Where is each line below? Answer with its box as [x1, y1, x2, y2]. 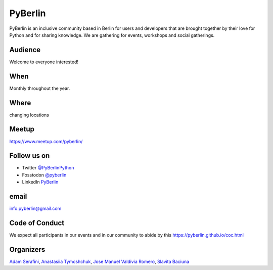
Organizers [9, 245, 45, 254]
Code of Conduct [9, 218, 65, 227]
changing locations [9, 112, 49, 118]
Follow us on [9, 152, 50, 160]
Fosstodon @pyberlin [22, 172, 67, 178]
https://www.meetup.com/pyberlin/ [9, 138, 83, 144]
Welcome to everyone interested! [9, 59, 78, 65]
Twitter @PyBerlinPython [22, 165, 74, 171]
